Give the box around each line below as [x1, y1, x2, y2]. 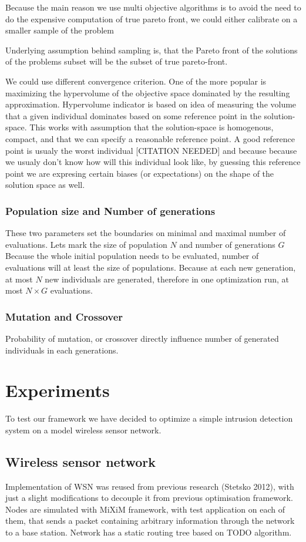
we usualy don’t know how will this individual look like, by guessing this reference [5, 156, 301, 168]
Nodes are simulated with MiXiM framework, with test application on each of [5, 503, 285, 515]
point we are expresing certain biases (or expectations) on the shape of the [5, 167, 274, 179]
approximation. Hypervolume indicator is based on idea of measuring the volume [5, 98, 297, 110]
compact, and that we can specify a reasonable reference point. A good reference [5, 132, 295, 144]
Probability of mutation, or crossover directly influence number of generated [5, 332, 279, 344]
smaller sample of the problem [5, 24, 114, 36]
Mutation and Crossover [5, 309, 123, 324]
